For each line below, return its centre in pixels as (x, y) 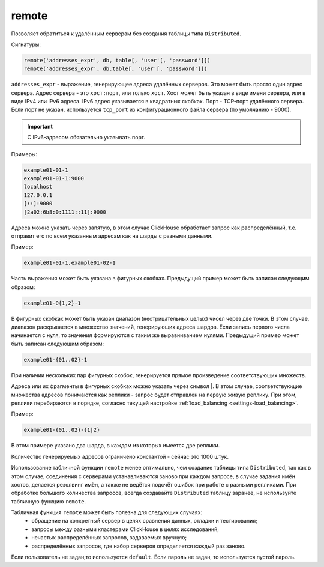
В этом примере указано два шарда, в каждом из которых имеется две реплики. (115, 446)
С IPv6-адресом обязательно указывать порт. (86, 138)
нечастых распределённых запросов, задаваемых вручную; (109, 538)
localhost (38, 187)
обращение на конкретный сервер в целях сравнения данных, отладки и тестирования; (145, 521)
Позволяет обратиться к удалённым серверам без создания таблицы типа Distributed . (126, 34)
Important (40, 126)
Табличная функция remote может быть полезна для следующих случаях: (106, 512)
